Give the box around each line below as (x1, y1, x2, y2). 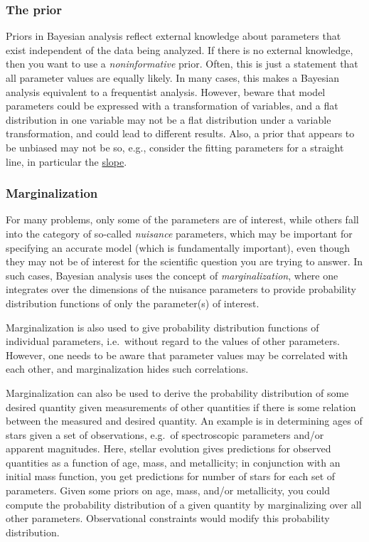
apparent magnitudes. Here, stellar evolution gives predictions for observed (6, 441, 331, 456)
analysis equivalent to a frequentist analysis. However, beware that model (6, 84, 326, 99)
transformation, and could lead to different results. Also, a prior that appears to (6, 126, 355, 141)
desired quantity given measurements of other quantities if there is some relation (6, 399, 356, 414)
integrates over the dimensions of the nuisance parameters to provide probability (6, 282, 356, 297)
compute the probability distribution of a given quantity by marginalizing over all (6, 496, 362, 511)
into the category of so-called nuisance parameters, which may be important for (6, 225, 353, 240)
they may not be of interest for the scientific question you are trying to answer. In (6, 254, 363, 269)
